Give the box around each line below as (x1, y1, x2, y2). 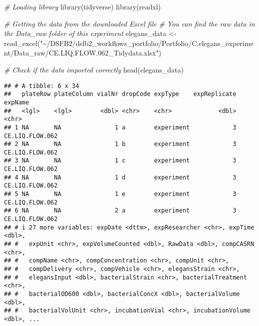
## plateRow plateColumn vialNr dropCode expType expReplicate (4, 90, 237, 98)
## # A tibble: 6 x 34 (4, 82, 79, 89)
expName (4, 98, 29, 106)
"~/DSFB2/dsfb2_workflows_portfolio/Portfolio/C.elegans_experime (40, 37, 254, 48)
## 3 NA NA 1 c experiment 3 (4, 157, 237, 164)
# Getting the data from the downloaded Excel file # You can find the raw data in (4, 18, 255, 28)
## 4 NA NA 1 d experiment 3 (4, 173, 237, 181)
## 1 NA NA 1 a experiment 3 (4, 123, 237, 131)
